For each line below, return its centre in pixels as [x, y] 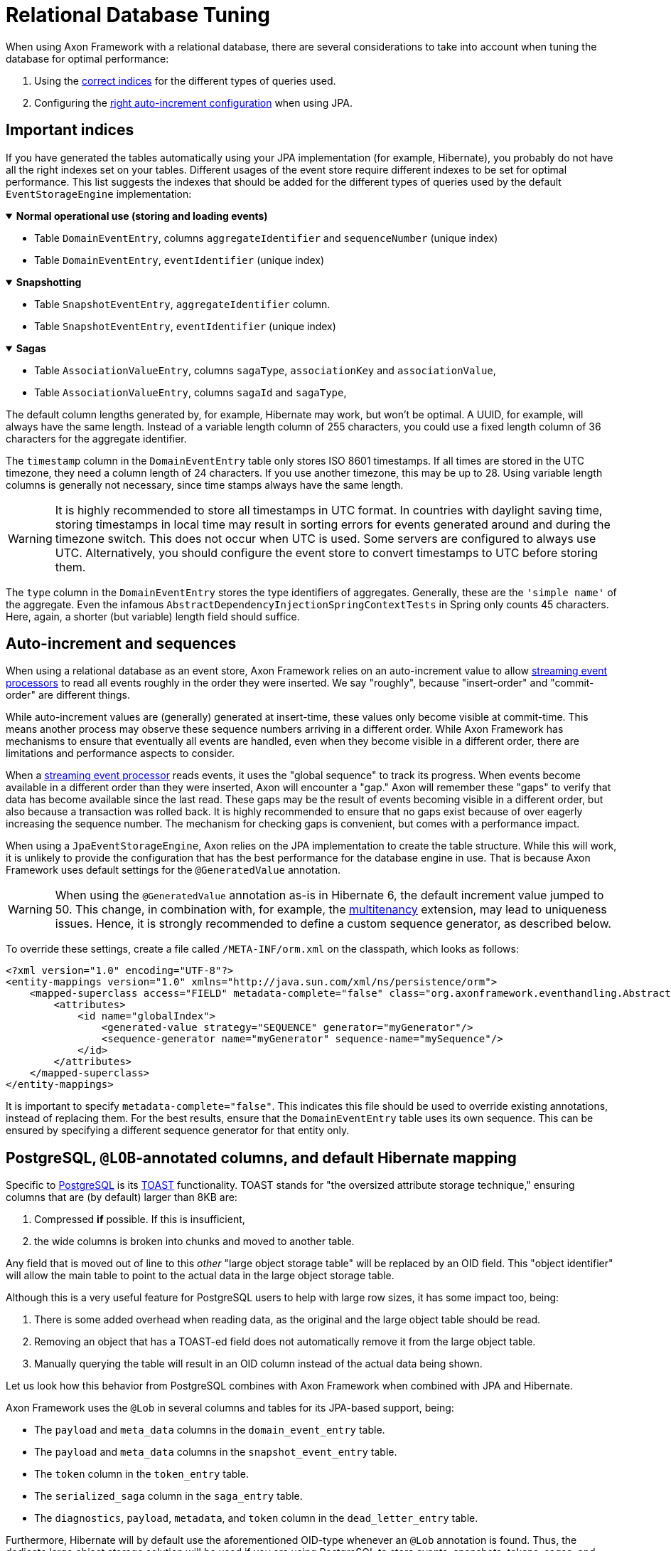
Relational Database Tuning [138, 15]
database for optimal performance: [87, 58]
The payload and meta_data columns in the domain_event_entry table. [210, 1430]
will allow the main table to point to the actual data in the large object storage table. [200, 1276]
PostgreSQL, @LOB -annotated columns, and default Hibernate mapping [261, 1158]
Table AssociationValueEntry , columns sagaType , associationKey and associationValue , [265, 370]
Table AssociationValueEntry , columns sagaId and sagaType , [190, 392]
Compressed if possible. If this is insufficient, [140, 1219]
